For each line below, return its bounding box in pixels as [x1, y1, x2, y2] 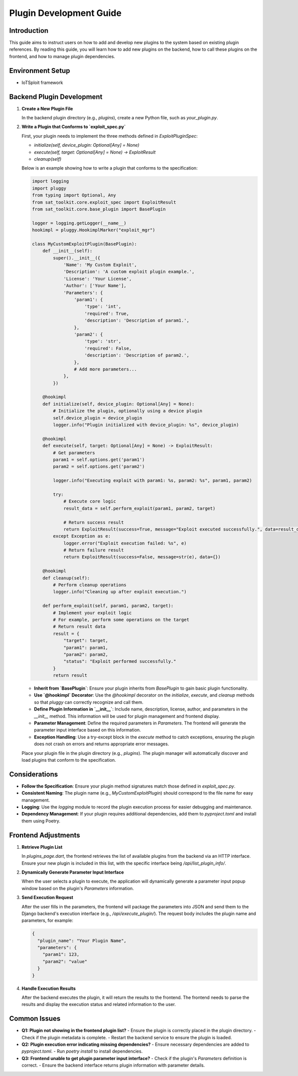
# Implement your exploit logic [53, 610, 132, 616]
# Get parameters [53, 450, 95, 455]
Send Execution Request [21, 895, 74, 900]
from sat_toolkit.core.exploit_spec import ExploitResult [32, 199, 176, 205]
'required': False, [84, 346, 132, 351]
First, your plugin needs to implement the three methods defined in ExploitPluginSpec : [21, 133, 198, 139]
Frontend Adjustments [9, 831, 80, 839]
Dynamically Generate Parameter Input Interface [21, 869, 124, 875]
